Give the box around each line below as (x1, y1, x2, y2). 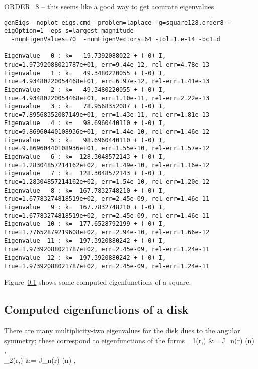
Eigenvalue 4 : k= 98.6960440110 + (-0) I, (4, 119, 166, 127)
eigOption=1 (4, 27, 44, 35)
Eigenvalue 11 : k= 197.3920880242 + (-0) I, (4, 237, 166, 244)
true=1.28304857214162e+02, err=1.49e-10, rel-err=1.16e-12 (4, 161, 210, 169)
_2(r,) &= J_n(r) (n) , (4, 354, 76, 365)
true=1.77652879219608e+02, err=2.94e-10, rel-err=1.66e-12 (4, 229, 210, 236)
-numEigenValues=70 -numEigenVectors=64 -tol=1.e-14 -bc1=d (11, 35, 220, 43)
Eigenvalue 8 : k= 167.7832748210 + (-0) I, (4, 187, 166, 194)
